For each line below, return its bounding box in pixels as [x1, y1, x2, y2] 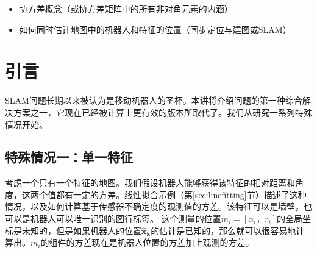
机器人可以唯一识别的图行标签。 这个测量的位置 [30, 212, 221, 225]
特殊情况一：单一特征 [5, 148, 133, 166]
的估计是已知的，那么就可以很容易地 [151, 224, 296, 237]
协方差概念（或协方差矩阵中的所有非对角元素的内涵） [19, 2, 233, 15]
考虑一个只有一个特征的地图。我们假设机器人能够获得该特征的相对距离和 [5, 176, 295, 189]
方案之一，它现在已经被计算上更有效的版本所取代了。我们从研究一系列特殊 [13, 105, 312, 118]
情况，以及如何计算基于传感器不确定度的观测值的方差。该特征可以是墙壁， [5, 200, 304, 213]
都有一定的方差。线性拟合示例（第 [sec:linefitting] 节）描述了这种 [55, 188, 307, 201]
